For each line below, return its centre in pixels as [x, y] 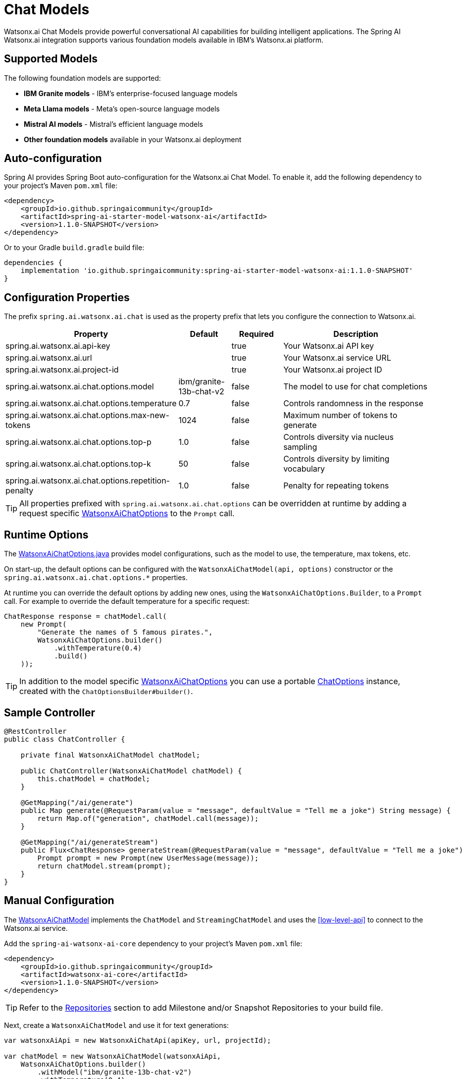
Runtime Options [46, 535]
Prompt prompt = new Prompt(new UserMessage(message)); [148, 858]
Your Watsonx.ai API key [329, 346]
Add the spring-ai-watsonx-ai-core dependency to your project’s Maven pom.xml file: [153, 943]
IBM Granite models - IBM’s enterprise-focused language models [131, 93]
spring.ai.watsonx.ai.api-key [58, 346]
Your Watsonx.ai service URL [337, 358]
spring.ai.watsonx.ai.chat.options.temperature [91, 404]
